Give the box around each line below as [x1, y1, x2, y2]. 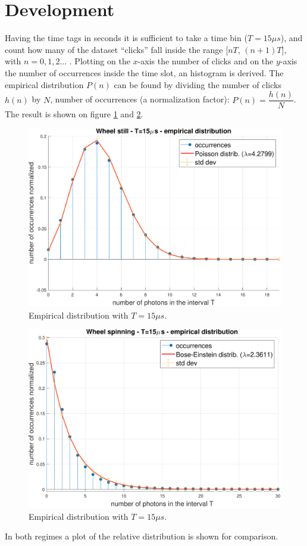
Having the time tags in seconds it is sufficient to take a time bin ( [5, 32, 248, 44]
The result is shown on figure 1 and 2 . [5, 108, 143, 120]
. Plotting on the [69, 55, 130, 67]
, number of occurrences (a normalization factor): [50, 93, 230, 105]
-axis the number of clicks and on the [137, 55, 274, 67]
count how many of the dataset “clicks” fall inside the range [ [5, 43, 228, 55]
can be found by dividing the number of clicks [114, 78, 281, 91]
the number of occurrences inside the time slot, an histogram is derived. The [5, 66, 284, 79]
